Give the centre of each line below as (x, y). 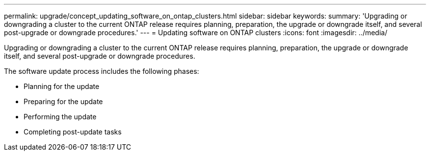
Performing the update (60, 117)
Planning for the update (62, 86)
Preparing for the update (63, 101)
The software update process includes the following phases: (102, 71)
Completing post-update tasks (73, 132)
